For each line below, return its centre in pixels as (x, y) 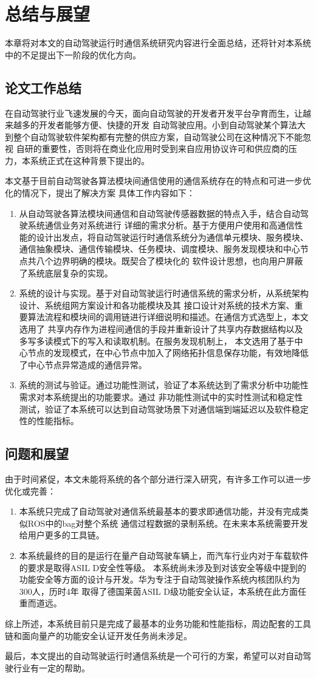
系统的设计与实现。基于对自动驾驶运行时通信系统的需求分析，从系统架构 (164, 293)
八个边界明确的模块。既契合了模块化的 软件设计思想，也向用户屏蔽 (170, 261)
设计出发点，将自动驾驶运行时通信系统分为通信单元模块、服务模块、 (172, 237)
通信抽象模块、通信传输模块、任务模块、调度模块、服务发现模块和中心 (160, 249)
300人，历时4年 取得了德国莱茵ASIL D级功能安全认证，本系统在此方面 (158, 591)
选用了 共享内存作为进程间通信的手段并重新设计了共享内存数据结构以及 (161, 329)
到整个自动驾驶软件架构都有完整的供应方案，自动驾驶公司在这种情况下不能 (154, 136)
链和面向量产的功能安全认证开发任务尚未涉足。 (98, 635)
